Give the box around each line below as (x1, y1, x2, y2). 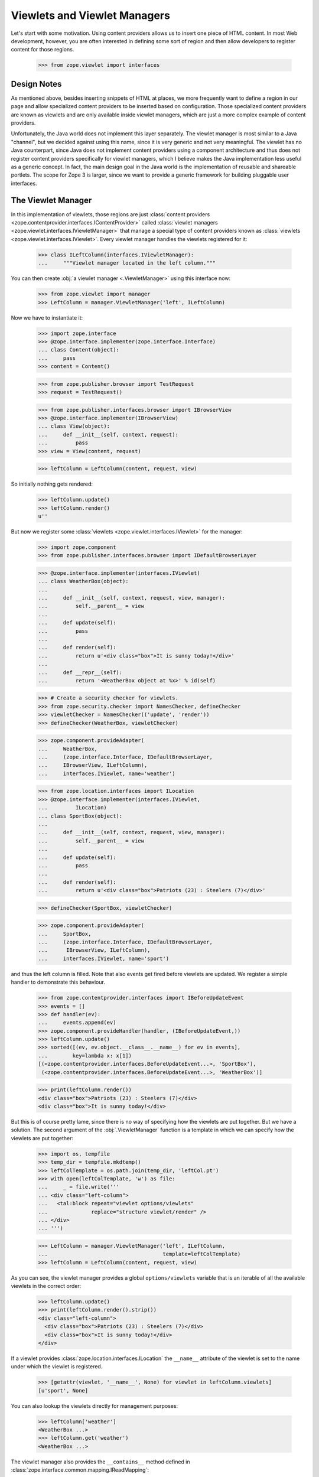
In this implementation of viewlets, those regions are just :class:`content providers (11, 210, 210, 218)
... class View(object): (38, 423, 110, 430)
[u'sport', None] (38, 1387, 89, 1394)
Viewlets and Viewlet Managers (11, 9, 171, 22)
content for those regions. (11, 46, 74, 53)
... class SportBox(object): (38, 812, 123, 819)
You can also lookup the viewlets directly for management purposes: (11, 1402, 178, 1409)
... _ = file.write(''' (38, 1183, 119, 1190)
